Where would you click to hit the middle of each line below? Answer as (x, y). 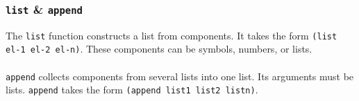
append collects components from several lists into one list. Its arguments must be (180, 76)
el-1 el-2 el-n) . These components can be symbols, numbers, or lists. (159, 49)
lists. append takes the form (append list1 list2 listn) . (132, 90)
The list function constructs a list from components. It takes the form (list (172, 35)
